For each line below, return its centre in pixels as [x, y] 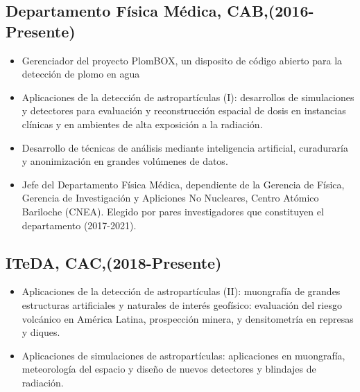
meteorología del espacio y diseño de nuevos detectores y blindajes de [169, 369]
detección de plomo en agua [81, 74]
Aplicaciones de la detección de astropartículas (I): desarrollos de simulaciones [188, 97]
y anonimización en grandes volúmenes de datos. [125, 161]
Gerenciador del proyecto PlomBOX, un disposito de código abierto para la [182, 60]
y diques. [41, 332]
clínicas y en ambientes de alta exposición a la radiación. [142, 124]
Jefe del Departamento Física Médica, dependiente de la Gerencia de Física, [183, 184]
